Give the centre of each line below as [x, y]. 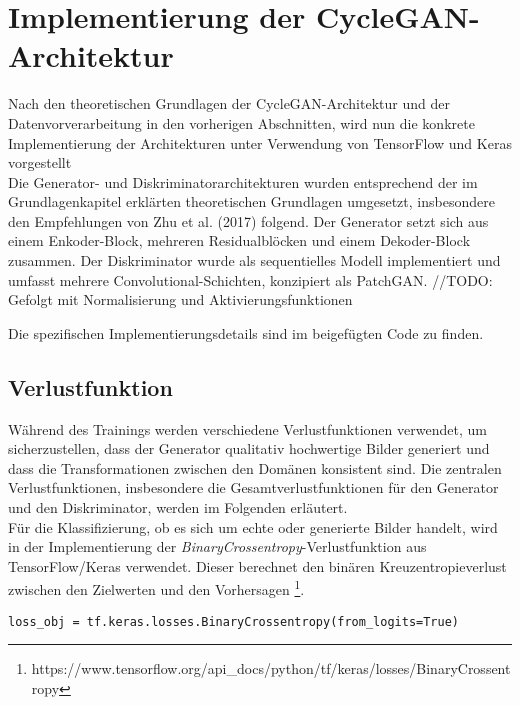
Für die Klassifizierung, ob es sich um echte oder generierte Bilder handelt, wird [253, 526]
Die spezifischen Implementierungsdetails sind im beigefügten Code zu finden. [246, 332]
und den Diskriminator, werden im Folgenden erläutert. [178, 507]
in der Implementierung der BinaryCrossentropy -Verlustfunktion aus [217, 546]
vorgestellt [40, 162]
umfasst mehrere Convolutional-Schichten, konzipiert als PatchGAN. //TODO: [250, 279]
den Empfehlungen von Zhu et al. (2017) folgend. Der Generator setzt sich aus [248, 220]
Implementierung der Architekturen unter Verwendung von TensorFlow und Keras [260, 142]
